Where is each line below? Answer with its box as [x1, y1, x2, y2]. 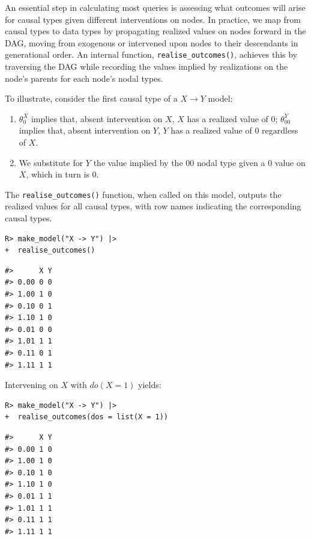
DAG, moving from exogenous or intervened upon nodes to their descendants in [5, 36, 298, 49]
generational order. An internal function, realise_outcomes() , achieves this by [5, 48, 297, 61]
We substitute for [19, 156, 83, 168]
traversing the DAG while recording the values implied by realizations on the [5, 60, 288, 73]
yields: [138, 378, 162, 391]
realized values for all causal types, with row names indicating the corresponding [5, 200, 301, 212]
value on [274, 156, 306, 168]
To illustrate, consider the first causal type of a [5, 92, 178, 105]
